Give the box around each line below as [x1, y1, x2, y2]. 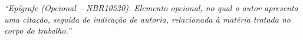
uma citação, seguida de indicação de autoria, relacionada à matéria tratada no [4, 13, 291, 25]
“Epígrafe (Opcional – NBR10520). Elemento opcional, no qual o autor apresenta [4, 2, 298, 13]
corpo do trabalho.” [4, 24, 71, 37]
